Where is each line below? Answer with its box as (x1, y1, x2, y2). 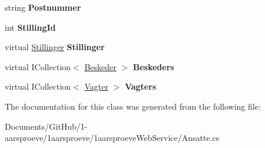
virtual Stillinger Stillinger (5, 41, 105, 53)
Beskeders (132, 60, 174, 73)
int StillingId (5, 21, 56, 33)
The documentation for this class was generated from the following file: (5, 100, 261, 112)
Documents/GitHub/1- (5, 120, 88, 132)
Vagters (124, 80, 157, 93)
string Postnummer (5, 1, 81, 13)
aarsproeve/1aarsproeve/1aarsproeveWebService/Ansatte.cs (5, 131, 220, 144)
